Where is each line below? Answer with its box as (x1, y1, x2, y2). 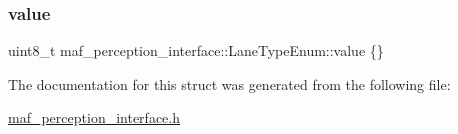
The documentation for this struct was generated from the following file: (8, 73, 451, 94)
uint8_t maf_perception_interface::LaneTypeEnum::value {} (8, 40, 384, 61)
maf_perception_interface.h (8, 107, 180, 128)
